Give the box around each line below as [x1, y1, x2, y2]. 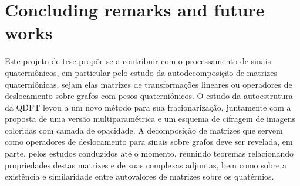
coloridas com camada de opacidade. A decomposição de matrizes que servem [5, 124, 283, 136]
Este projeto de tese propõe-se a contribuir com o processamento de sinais [5, 55, 271, 67]
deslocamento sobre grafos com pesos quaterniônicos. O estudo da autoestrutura [5, 89, 293, 102]
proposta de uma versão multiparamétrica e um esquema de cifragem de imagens [5, 112, 296, 125]
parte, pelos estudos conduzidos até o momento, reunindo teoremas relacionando [5, 147, 294, 160]
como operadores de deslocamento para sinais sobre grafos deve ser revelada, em [5, 135, 293, 148]
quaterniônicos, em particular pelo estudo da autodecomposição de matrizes [5, 66, 278, 78]
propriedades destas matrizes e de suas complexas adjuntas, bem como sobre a [5, 158, 286, 171]
